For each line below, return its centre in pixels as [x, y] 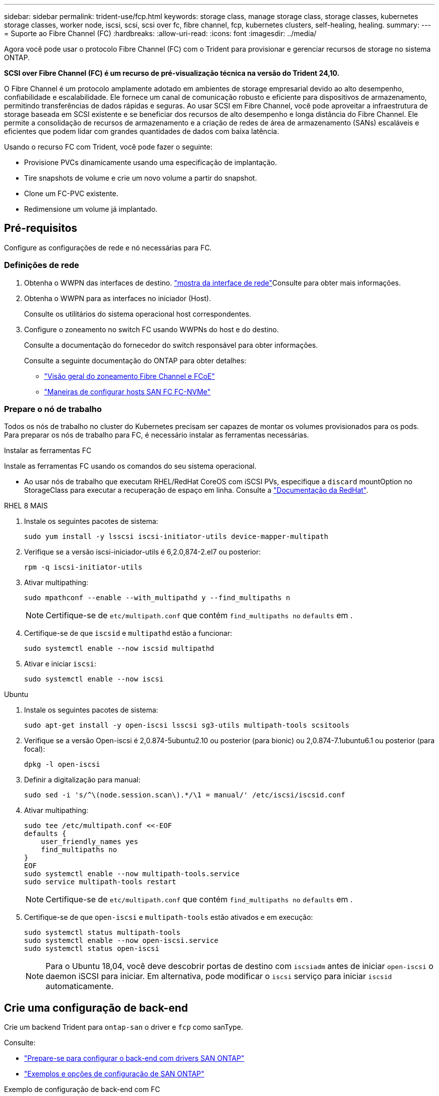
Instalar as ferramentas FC [48, 451]
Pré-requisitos [41, 228]
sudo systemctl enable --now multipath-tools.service [132, 874]
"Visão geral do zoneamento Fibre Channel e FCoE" [130, 376]
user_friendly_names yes [89, 842]
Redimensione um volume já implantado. [91, 209]
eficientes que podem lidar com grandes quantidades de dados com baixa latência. [142, 131]
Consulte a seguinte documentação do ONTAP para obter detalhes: [135, 360]
